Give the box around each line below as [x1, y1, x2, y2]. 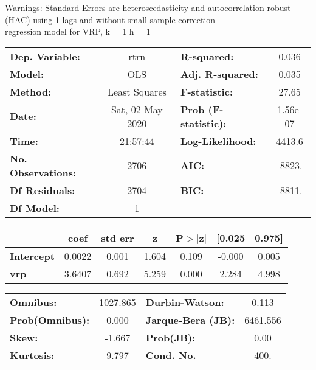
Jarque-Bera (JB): [145, 312, 235, 327]
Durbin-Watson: [145, 295, 224, 309]
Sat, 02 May [111, 102, 163, 116]
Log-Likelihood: [180, 133, 256, 148]
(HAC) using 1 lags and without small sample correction [5, 13, 216, 26]
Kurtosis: [10, 347, 55, 362]
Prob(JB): [145, 330, 196, 344]
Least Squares [107, 84, 167, 99]
